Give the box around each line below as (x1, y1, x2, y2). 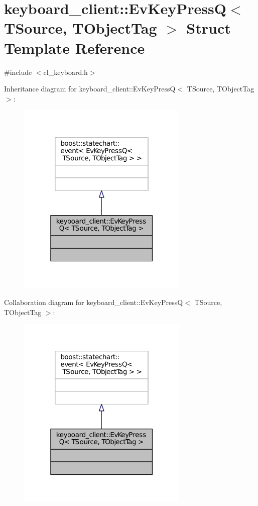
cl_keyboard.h (43, 66, 88, 77)
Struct (186, 18, 231, 38)
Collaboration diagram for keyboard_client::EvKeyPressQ (4, 297, 183, 308)
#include (4, 66, 32, 77)
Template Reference (4, 37, 145, 58)
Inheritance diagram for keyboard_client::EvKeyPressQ (4, 83, 176, 94)
